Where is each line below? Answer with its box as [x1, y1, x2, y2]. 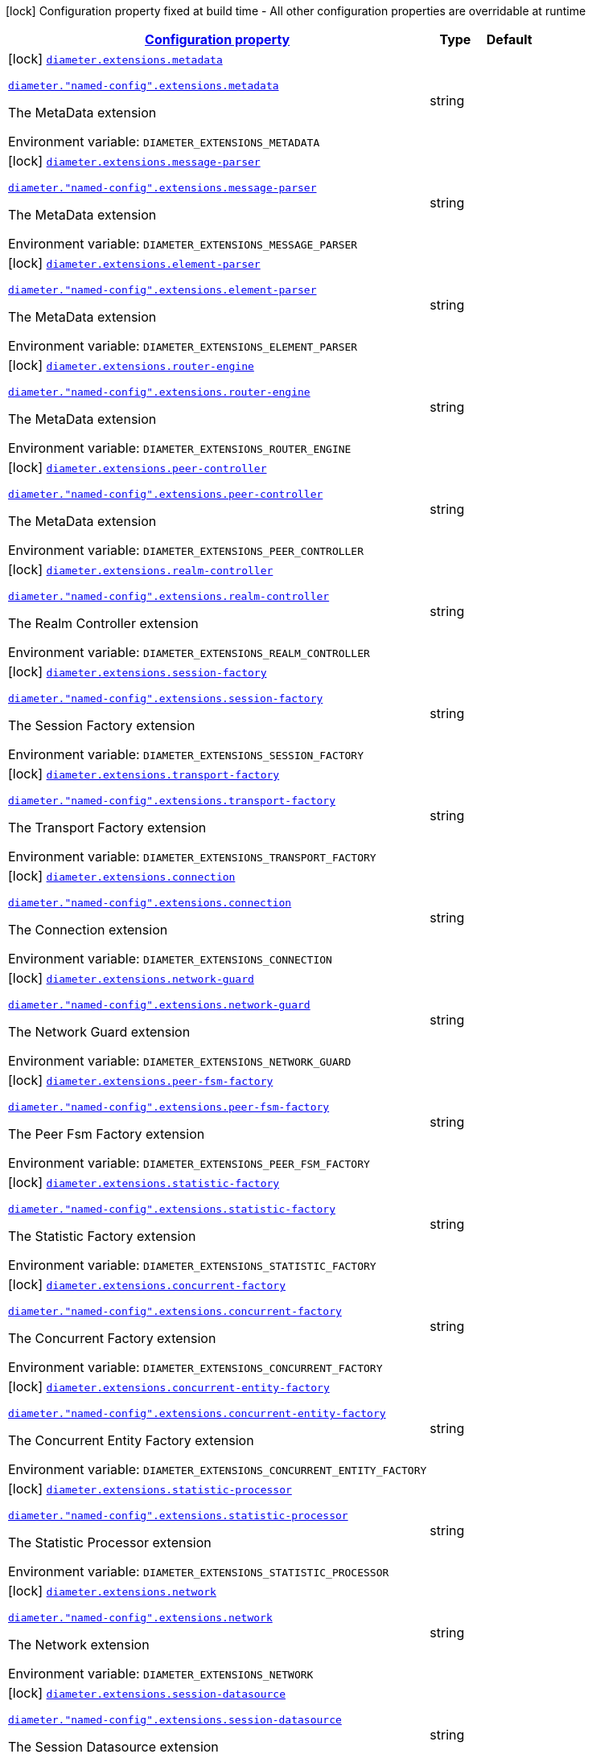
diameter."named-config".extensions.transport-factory [8, 795, 335, 807]
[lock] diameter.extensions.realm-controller [8, 561, 273, 577]
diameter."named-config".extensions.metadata [8, 80, 279, 92]
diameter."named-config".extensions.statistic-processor [8, 1510, 348, 1522]
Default [486, 31, 532, 47]
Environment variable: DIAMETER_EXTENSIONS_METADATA [8, 134, 320, 150]
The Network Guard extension [8, 1024, 191, 1040]
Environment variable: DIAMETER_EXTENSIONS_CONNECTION [8, 951, 332, 967]
